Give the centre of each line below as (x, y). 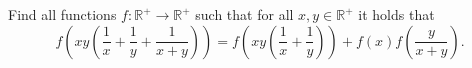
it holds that (396, 14)
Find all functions (62, 14)
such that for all (244, 14)
